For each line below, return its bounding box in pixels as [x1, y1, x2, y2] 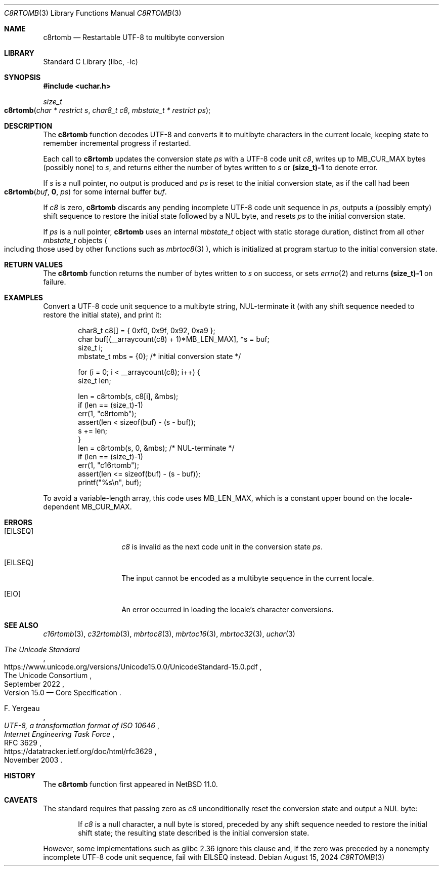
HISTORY [4, 771, 36, 780]
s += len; [78, 426, 108, 435]
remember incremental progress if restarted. [43, 139, 191, 147]
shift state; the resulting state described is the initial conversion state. [78, 828, 309, 837]
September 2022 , [4, 680, 64, 688]
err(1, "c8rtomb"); [78, 409, 137, 418]
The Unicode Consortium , [4, 671, 92, 680]
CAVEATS [4, 796, 37, 804]
